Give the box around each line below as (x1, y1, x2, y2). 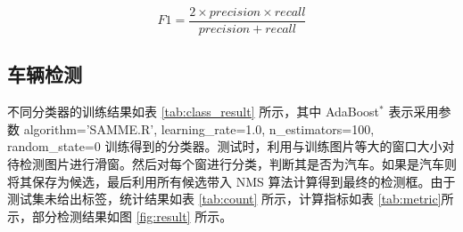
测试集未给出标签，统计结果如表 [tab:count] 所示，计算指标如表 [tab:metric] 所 (7, 189, 454, 208)
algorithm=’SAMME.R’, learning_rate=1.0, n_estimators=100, (23, 119, 375, 138)
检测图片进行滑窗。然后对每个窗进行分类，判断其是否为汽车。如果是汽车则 (19, 155, 457, 173)
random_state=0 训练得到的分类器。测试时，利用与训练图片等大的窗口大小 (7, 137, 442, 156)
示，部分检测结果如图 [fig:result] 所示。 (7, 206, 233, 225)
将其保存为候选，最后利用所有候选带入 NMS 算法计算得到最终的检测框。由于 (7, 172, 456, 190)
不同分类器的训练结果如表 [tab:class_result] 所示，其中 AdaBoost (7, 102, 380, 121)
